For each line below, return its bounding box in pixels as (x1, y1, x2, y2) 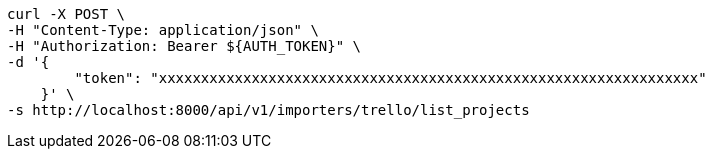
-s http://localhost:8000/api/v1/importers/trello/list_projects (7, 102, 530, 118)
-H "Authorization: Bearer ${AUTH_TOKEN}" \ (7, 38, 362, 54)
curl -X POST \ (7, 6, 126, 22)
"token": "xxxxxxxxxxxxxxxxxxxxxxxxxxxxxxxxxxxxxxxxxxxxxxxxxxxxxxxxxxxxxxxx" (74, 70, 707, 86)
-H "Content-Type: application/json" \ (7, 22, 319, 38)
